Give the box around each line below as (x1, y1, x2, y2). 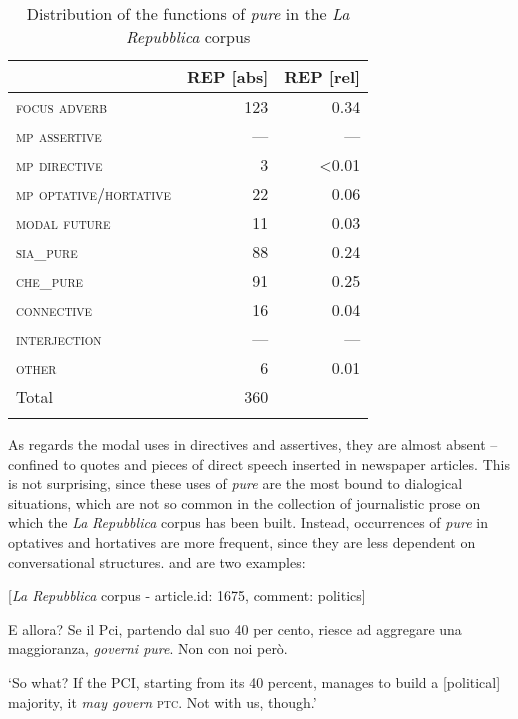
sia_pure (16, 240, 78, 263)
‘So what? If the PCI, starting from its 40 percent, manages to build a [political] (8, 671, 501, 692)
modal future (16, 211, 111, 234)
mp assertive (16, 124, 102, 147)
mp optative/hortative (16, 182, 171, 205)
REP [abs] (187, 65, 269, 88)
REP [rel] (284, 65, 361, 88)
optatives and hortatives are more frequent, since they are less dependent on (8, 531, 476, 552)
